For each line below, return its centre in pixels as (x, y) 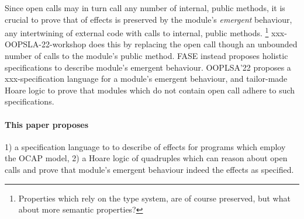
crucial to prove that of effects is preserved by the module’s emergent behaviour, (148, 19)
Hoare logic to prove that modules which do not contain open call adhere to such (150, 90)
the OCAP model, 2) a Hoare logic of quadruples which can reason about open (146, 158)
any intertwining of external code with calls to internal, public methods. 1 (137, 32)
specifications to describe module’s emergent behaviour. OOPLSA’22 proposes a (148, 67)
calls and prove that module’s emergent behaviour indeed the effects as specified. (149, 169)
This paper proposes (47, 124)
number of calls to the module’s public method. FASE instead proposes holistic (146, 56)
